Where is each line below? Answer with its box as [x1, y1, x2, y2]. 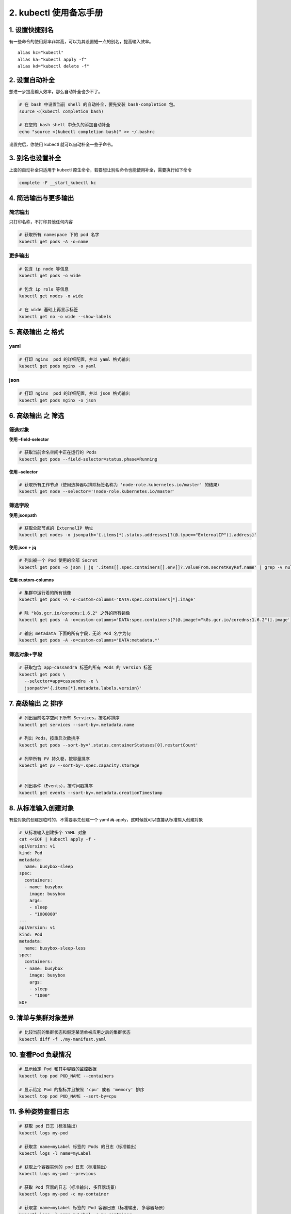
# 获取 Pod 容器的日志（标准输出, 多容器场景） [19, 1185, 119, 1190]
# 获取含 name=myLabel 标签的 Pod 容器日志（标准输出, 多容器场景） [19, 1205, 167, 1211]
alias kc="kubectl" [17, 50, 64, 55]
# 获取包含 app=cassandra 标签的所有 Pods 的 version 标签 [19, 665, 152, 670]
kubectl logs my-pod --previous [19, 1171, 97, 1177]
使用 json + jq [9, 544, 36, 551]
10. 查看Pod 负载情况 [9, 1050, 71, 1059]
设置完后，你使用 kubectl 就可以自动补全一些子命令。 [9, 141, 116, 147]
